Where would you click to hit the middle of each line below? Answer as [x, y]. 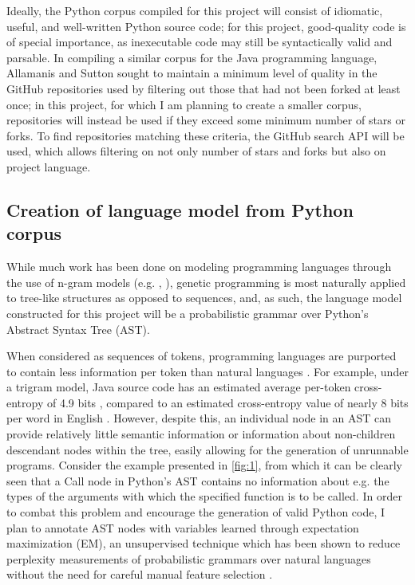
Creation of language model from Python [180, 209]
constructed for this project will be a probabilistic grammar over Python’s [188, 313]
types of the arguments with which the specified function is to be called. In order [204, 496]
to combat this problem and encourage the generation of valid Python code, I [196, 512]
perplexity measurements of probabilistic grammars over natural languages [189, 558]
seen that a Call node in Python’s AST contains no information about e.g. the [198, 480]
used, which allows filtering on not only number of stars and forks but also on [196, 151]
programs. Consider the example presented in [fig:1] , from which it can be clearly [204, 465]
